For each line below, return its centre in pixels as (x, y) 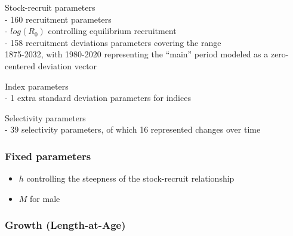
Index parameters (37, 86)
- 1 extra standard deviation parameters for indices (98, 98)
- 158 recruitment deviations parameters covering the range (113, 42)
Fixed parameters (48, 156)
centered (20, 65)
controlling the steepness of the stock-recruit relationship (130, 178)
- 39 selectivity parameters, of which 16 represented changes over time (133, 129)
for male (45, 198)
